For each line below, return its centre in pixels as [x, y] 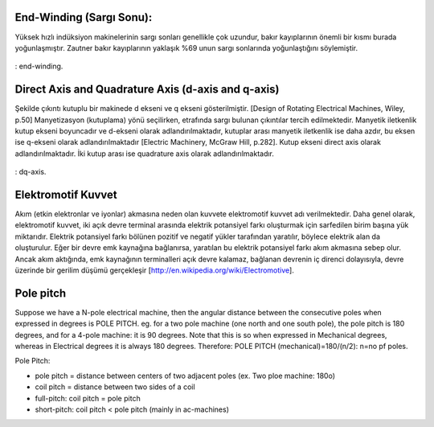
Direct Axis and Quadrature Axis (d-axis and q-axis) [147, 90]
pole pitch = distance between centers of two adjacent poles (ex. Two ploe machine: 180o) [185, 376]
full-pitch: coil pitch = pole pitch [88, 398]
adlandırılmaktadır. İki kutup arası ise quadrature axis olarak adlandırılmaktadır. [145, 154]
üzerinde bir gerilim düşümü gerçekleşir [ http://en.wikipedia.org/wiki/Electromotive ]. [155, 270]
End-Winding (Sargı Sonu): [84, 17]
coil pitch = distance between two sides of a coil [115, 387]
